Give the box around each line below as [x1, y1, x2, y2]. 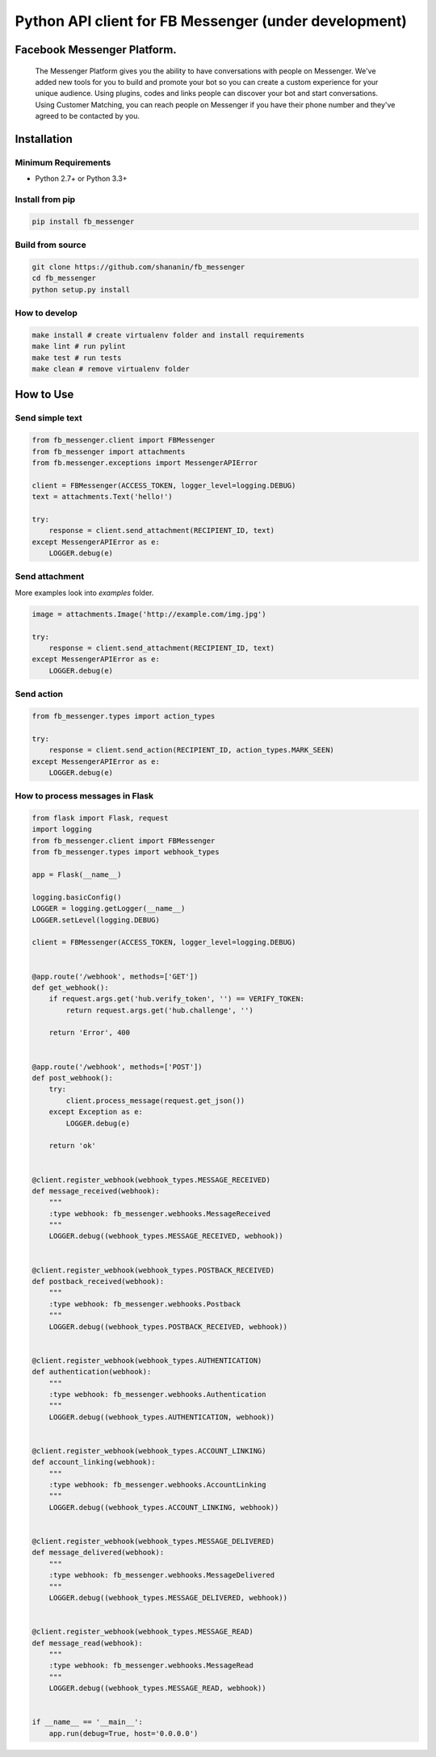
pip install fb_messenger [31, 216, 135, 226]
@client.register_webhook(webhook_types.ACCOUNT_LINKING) [31, 1446, 266, 1455]
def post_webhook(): [31, 1074, 113, 1083]
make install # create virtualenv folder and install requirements [31, 330, 305, 339]
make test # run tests [31, 353, 122, 363]
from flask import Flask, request [31, 814, 169, 823]
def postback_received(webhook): [31, 1277, 165, 1286]
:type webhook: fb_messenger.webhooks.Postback [48, 1299, 241, 1308]
